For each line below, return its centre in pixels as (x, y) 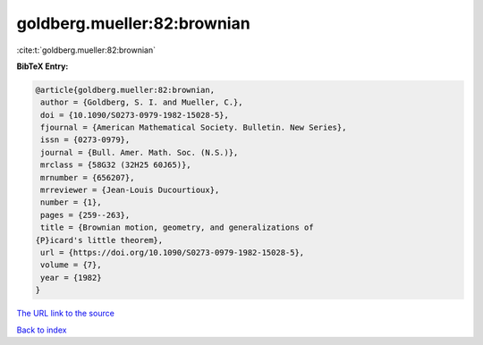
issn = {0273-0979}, (85, 140)
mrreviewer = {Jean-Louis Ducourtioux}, (130, 190)
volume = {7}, (71, 265)
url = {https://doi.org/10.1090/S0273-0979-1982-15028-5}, (173, 252)
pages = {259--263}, (85, 215)
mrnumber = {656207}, (88, 177)
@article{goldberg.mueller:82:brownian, (125, 90)
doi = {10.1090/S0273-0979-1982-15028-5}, (135, 115)
